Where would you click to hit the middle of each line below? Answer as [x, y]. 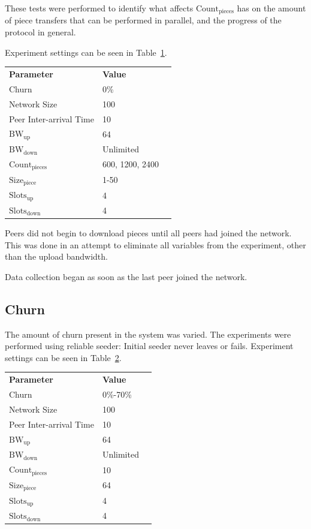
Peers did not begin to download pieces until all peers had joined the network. [148, 233]
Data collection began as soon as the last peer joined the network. [126, 276]
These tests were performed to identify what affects [99, 8]
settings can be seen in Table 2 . [63, 357]
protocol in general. [40, 32]
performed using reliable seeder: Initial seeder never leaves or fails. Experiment [149, 346]
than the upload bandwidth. [56, 256]
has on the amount [271, 8]
